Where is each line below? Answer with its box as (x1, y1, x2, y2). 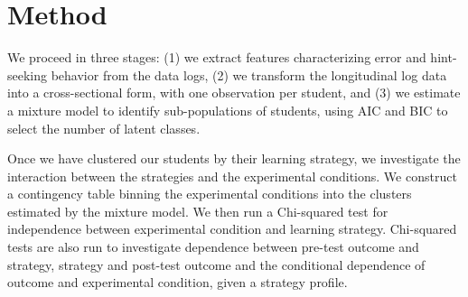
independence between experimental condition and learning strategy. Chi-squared (7, 219, 457, 238)
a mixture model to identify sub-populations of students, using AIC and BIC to (7, 100, 448, 119)
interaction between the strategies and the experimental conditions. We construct (7, 166, 457, 185)
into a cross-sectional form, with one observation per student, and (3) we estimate (7, 83, 461, 102)
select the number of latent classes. (7, 118, 201, 137)
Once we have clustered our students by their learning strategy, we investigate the (7, 149, 461, 168)
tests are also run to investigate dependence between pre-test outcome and (7, 237, 419, 256)
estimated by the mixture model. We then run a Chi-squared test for (7, 201, 388, 220)
